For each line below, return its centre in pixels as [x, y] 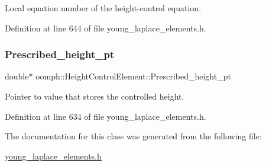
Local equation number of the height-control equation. [103, 8]
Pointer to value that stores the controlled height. [95, 96]
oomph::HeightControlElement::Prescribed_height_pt [133, 76]
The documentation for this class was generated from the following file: [133, 136]
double [17, 76]
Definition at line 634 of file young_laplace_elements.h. [106, 116]
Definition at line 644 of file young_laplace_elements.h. [106, 28]
